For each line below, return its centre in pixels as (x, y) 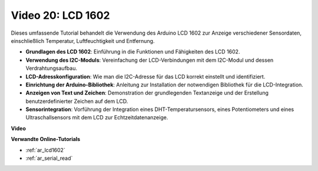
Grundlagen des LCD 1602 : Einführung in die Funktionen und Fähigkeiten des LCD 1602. (133, 52)
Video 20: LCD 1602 (60, 15)
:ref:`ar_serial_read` (49, 158)
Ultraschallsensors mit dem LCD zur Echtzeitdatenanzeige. (97, 118)
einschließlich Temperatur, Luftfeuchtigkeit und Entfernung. (83, 41)
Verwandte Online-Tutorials (46, 139)
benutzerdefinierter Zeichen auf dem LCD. (77, 101)
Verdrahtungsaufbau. (52, 68)
